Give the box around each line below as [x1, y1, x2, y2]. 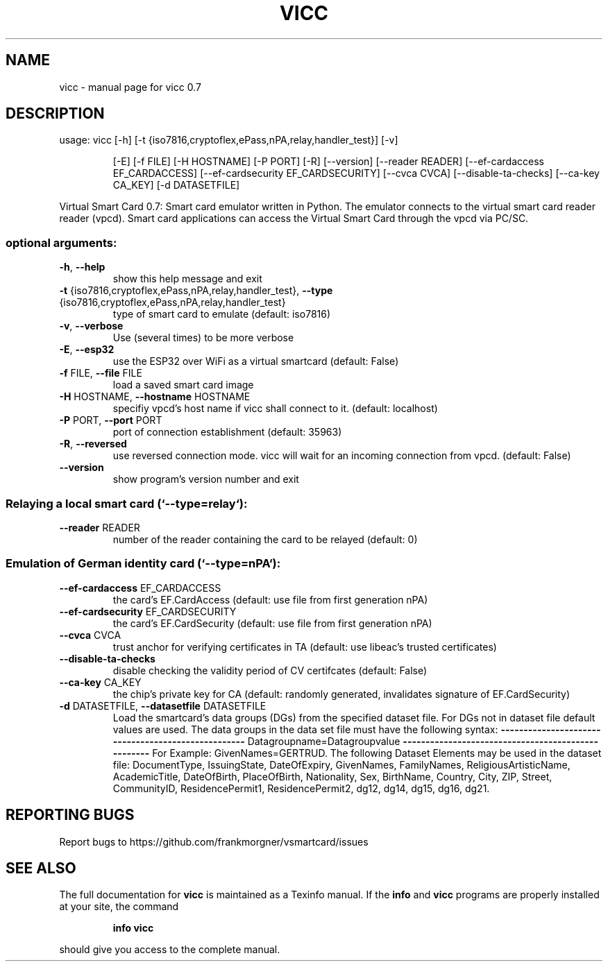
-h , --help [59, 261, 105, 273]
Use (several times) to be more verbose [112, 332, 294, 344]
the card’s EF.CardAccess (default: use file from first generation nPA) [112, 593, 428, 606]
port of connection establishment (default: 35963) [112, 426, 342, 438]
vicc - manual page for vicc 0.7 [59, 80, 201, 93]
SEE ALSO [6, 859, 76, 877]
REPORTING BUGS [6, 806, 135, 824]
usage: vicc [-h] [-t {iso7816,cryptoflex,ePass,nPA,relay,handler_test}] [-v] [59, 134, 398, 146]
